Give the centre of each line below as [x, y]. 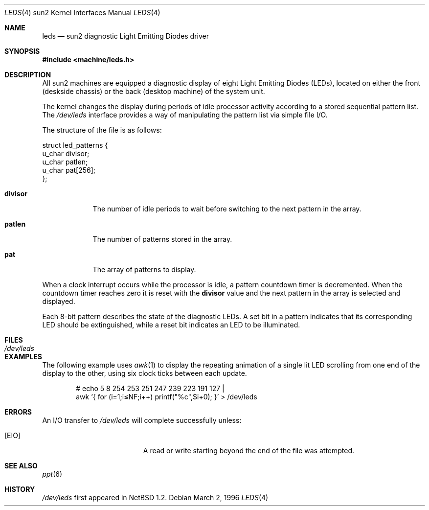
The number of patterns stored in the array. [162, 239]
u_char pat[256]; [69, 170]
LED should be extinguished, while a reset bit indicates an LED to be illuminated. [171, 325]
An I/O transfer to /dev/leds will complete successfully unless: [142, 420]
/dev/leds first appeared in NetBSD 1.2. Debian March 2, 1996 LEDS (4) [155, 498]
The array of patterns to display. [144, 269]
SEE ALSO [21, 466]
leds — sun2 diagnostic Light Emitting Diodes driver [126, 36]
